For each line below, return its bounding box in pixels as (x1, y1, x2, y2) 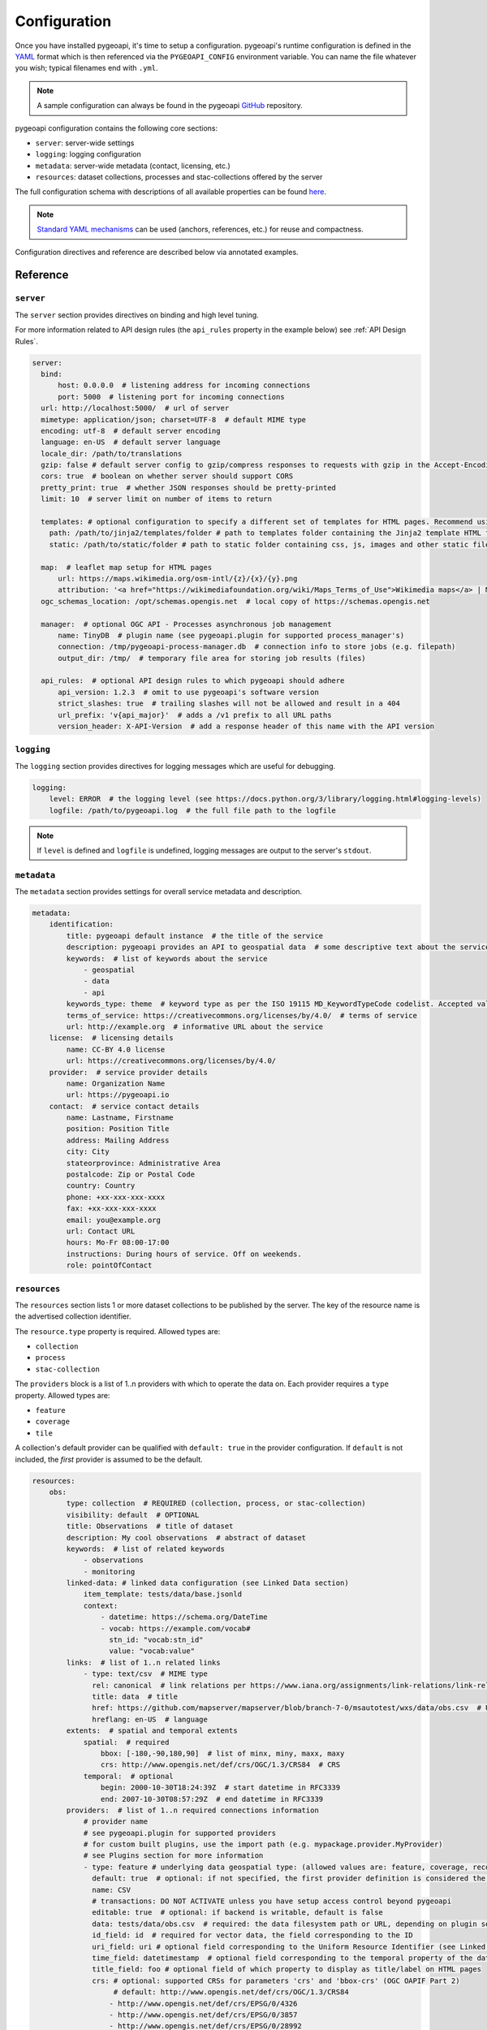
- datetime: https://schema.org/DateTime (100, 1613, 268, 1622)
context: (83, 1600, 119, 1610)
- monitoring (83, 1567, 136, 1576)
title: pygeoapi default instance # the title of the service (66, 931, 324, 940)
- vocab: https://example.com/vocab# (100, 1624, 251, 1633)
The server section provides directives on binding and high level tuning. (15, 309, 259, 320)
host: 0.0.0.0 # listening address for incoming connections (58, 381, 311, 390)
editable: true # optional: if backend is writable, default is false (92, 1908, 383, 1917)
